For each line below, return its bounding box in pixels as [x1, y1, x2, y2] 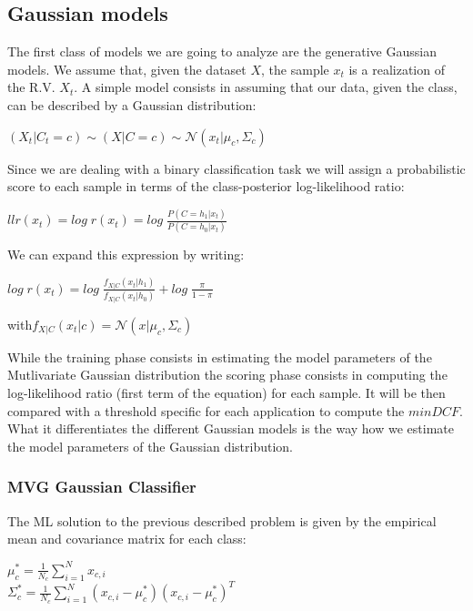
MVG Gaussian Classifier [7, 475, 196, 498]
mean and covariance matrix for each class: [7, 529, 247, 548]
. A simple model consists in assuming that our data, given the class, [74, 77, 458, 97]
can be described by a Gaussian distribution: [7, 95, 257, 114]
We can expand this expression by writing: [7, 245, 245, 264]
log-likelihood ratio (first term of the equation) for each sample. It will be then [7, 382, 446, 402]
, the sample [261, 59, 329, 78]
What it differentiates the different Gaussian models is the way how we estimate [7, 419, 454, 438]
